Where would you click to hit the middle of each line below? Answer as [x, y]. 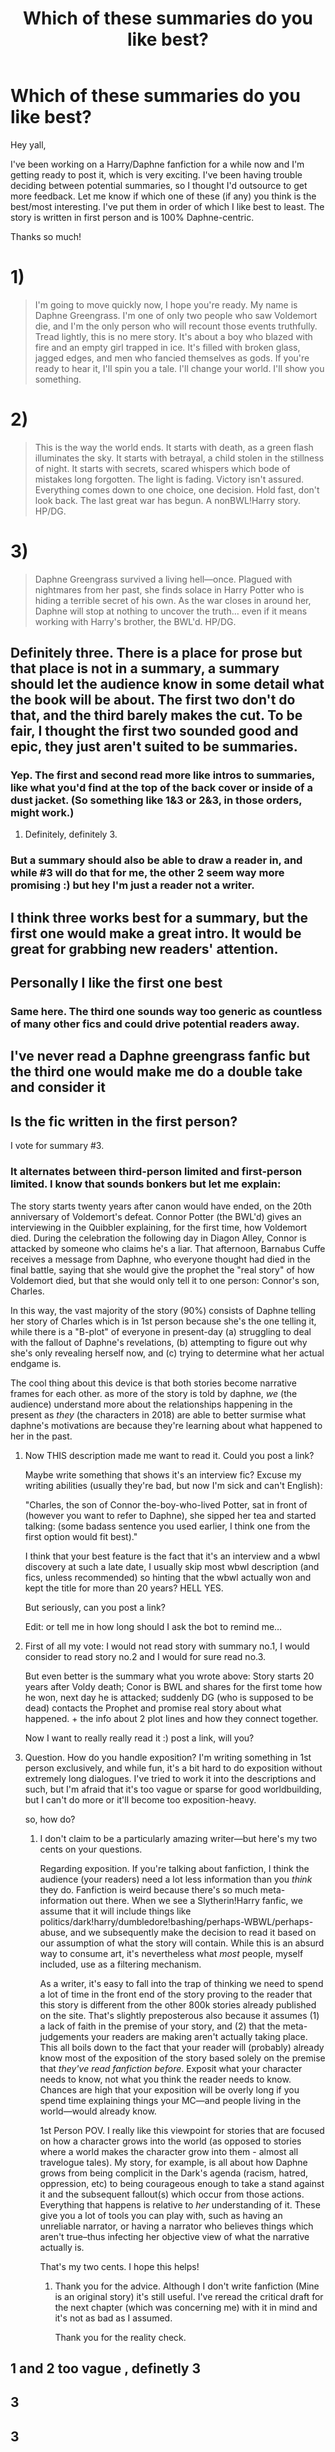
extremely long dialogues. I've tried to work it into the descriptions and [170, 1778]
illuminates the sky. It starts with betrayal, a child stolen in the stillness [179, 458]
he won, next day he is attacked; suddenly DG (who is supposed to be [169, 1697]
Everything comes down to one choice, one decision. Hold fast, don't [177, 489]
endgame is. [36, 1363]
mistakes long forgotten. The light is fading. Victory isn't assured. [169, 479]
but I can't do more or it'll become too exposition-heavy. [140, 1799]
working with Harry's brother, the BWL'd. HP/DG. [135, 621]
